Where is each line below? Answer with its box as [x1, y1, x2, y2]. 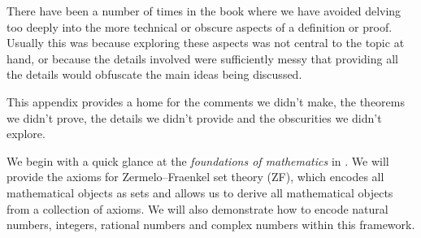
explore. [7, 125, 46, 142]
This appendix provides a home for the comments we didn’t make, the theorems [7, 93, 405, 110]
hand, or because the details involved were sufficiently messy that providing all [7, 50, 398, 67]
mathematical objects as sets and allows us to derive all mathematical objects [7, 184, 393, 201]
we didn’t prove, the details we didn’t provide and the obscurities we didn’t [7, 109, 382, 126]
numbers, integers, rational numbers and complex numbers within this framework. [7, 216, 415, 233]
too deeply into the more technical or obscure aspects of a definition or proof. [7, 18, 393, 35]
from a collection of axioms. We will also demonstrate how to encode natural [7, 200, 388, 217]
